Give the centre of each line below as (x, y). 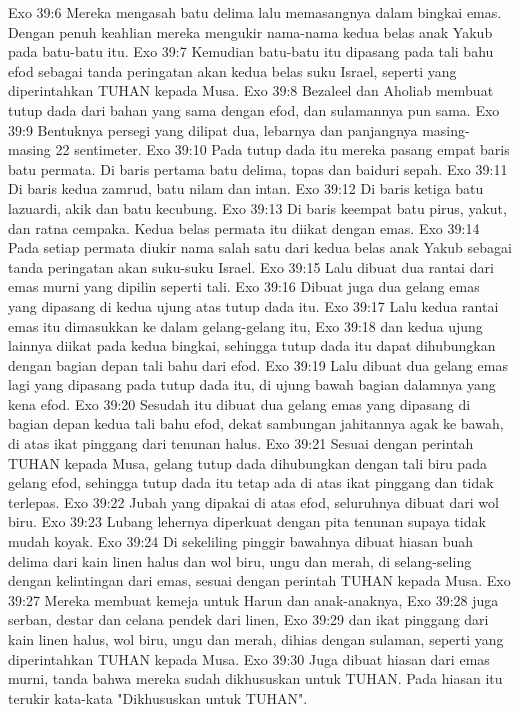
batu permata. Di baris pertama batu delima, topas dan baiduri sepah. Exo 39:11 (258, 168)
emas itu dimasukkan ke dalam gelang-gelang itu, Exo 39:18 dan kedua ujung (245, 325)
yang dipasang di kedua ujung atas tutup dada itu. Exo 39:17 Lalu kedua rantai (253, 305)
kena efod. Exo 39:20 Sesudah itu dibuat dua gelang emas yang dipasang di (239, 403)
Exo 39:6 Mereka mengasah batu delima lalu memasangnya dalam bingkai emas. (255, 12)
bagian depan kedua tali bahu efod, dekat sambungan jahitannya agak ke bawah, (256, 423)
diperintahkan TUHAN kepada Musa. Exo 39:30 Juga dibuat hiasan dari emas (249, 658)
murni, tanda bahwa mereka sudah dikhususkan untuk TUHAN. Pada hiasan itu (255, 678)
